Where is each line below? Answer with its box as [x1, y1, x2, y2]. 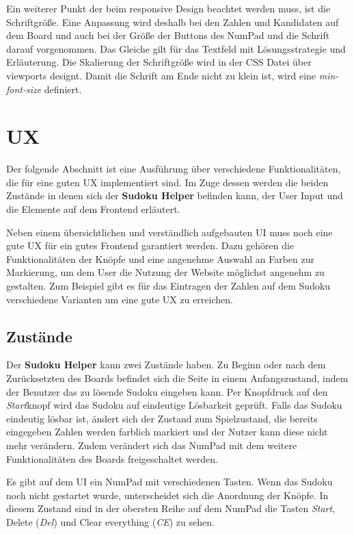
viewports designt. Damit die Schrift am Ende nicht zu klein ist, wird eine [6, 68, 316, 82]
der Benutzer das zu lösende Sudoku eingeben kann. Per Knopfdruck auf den [6, 384, 328, 398]
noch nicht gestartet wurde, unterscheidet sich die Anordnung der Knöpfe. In [6, 487, 329, 502]
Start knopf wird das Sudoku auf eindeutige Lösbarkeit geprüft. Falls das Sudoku [6, 398, 342, 412]
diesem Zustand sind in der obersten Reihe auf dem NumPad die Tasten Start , [6, 501, 336, 516]
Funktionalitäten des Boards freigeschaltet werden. [6, 451, 218, 466]
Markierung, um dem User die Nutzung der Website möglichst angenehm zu [6, 265, 325, 279]
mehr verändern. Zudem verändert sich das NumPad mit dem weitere [6, 437, 297, 452]
